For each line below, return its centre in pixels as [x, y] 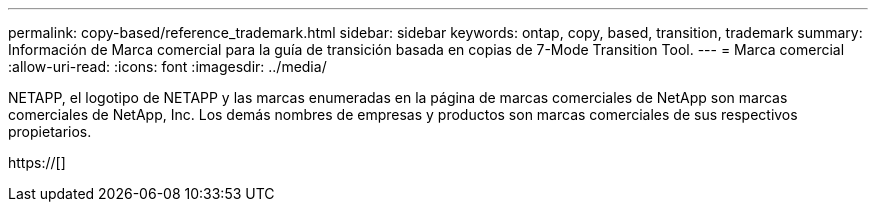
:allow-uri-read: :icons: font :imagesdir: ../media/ [167, 66]
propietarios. [50, 131]
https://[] [37, 162]
